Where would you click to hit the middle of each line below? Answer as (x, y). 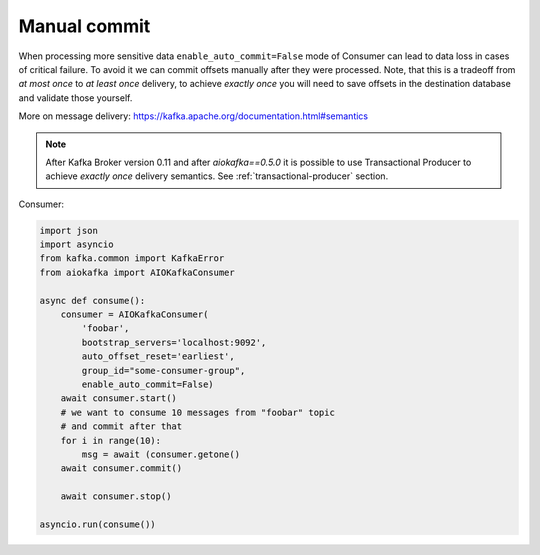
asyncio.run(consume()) (98, 524)
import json (69, 230)
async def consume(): (92, 300)
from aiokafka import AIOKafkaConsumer (137, 272)
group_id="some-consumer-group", (163, 370)
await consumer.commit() (121, 468)
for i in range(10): (111, 440)
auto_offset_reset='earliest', (158, 356)
